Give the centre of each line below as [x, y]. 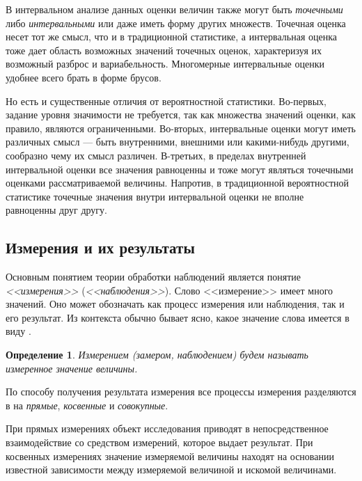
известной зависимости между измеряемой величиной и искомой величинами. [171, 470]
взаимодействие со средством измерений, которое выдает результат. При [159, 442]
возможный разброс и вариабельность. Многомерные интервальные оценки [165, 64]
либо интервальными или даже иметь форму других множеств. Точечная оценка [176, 23]
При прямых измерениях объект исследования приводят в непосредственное [167, 428]
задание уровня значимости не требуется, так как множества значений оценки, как [181, 115]
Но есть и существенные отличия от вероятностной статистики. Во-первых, [166, 101]
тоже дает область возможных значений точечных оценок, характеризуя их [164, 50]
